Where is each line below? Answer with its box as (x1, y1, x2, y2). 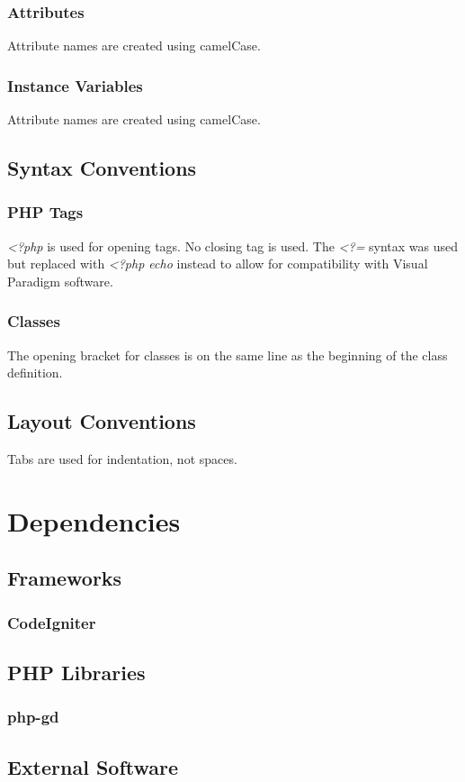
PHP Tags (7, 201, 84, 223)
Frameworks (7, 564, 122, 592)
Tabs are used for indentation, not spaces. (7, 450, 237, 468)
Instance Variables (7, 74, 143, 96)
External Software (7, 752, 179, 780)
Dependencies (7, 502, 181, 539)
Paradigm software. (7, 271, 113, 290)
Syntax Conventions (7, 154, 197, 182)
